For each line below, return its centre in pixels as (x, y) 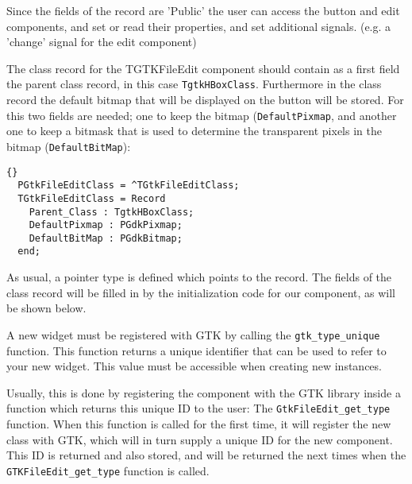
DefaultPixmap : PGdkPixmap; (106, 225)
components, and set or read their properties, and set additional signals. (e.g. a (199, 26)
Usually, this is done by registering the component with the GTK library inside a (204, 392)
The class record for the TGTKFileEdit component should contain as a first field (203, 68)
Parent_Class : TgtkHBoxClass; (112, 212)
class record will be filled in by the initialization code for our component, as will (201, 292)
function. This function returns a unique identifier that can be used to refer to (196, 350)
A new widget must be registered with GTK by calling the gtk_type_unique (193, 334)
